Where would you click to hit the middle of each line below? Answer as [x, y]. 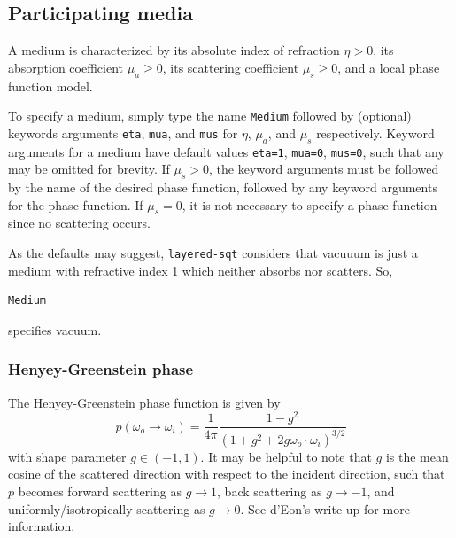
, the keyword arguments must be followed [324, 169]
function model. [50, 86]
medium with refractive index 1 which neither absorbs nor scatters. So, [201, 270]
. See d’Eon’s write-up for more [325, 508]
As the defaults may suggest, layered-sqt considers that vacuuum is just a [213, 253]
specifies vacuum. [55, 329]
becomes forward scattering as [100, 491]
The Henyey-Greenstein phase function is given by [144, 402]
